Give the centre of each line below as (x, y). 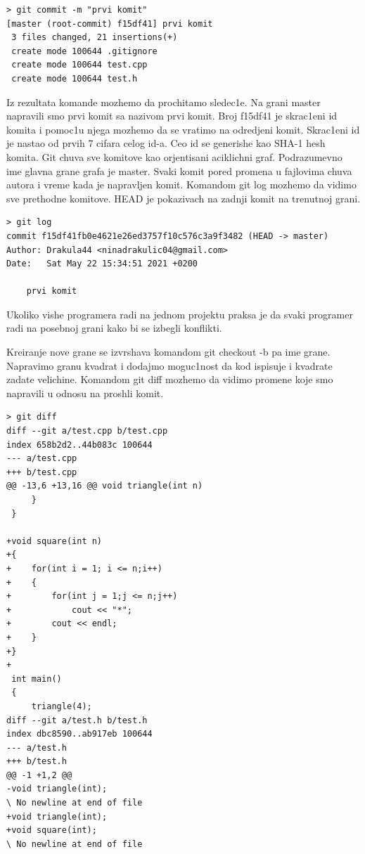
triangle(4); (62, 706)
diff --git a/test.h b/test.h (77, 720)
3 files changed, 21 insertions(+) (95, 38)
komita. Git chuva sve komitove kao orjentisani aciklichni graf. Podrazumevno (174, 156)
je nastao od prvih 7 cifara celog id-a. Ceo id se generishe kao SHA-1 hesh (166, 143)
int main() (37, 679)
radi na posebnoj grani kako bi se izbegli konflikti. (114, 328)
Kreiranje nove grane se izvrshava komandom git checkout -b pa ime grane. (168, 352)
